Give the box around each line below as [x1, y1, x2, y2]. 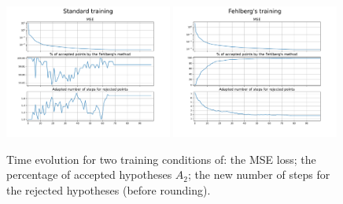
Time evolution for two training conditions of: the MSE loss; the [6, 150, 316, 167]
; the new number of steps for [188, 166, 330, 183]
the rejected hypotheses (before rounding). [6, 181, 211, 198]
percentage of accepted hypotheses [6, 166, 172, 183]
